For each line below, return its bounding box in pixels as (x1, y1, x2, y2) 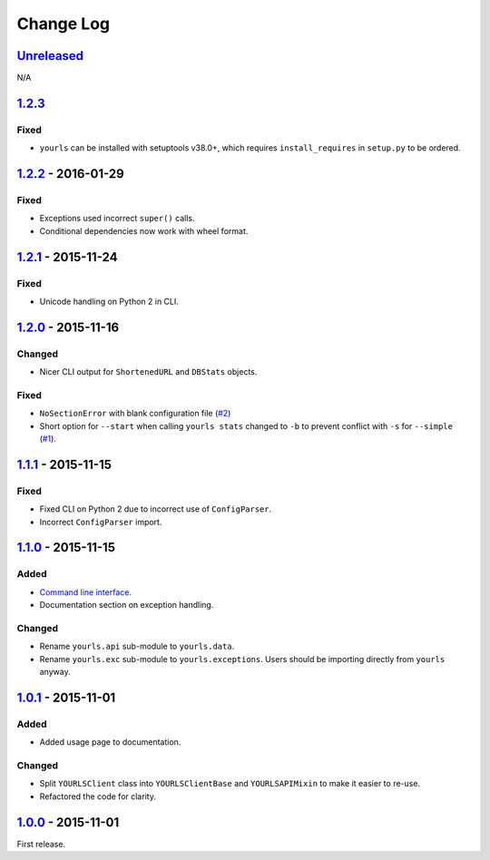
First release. (16, 838, 66, 849)
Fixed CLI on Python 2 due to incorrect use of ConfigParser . (39, 503, 272, 514)
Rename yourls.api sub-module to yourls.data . (39, 640, 235, 652)
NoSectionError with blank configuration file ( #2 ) (39, 408, 231, 419)
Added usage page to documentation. (39, 737, 181, 748)
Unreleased (16, 48, 84, 64)
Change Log (16, 14, 111, 34)
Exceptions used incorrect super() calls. (39, 213, 195, 224)
